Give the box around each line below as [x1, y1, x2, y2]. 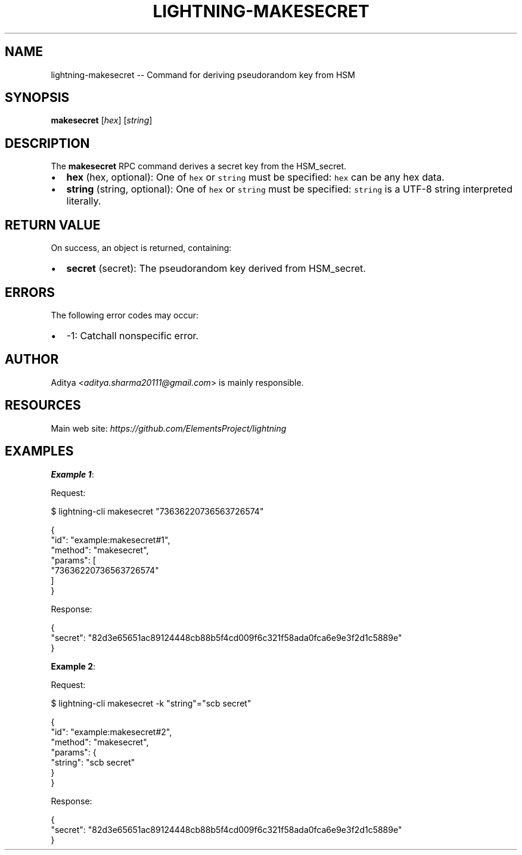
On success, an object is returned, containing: [51, 243, 232, 253]
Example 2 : [51, 661, 96, 671]
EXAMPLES [5, 444, 74, 459]
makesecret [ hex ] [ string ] [51, 115, 153, 126]
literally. [66, 195, 101, 207]
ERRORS [5, 284, 55, 300]
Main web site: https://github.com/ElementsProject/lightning [51, 423, 287, 433]
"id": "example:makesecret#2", [51, 726, 172, 737]
